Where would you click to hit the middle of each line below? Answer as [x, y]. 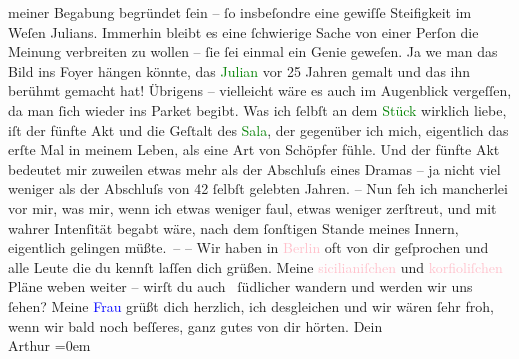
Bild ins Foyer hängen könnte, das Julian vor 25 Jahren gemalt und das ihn [239, 70]
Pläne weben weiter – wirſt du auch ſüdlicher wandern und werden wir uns [240, 286]
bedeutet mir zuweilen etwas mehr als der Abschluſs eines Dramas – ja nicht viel [254, 168]
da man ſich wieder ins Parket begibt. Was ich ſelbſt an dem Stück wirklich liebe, [257, 109]
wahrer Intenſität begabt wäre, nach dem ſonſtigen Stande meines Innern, [233, 227]
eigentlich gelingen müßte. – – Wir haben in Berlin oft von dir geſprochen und [248, 247]
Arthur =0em [49, 345]
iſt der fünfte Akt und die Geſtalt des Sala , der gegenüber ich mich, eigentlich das [258, 129]
